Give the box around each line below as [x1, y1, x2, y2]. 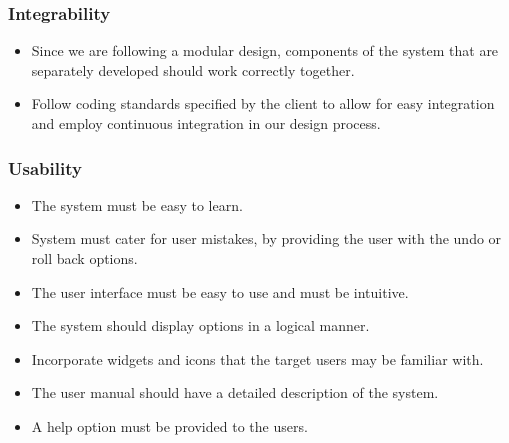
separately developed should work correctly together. [31, 59, 355, 80]
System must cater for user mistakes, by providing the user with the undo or [31, 228, 502, 249]
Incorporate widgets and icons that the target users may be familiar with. [31, 348, 484, 369]
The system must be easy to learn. [31, 194, 243, 215]
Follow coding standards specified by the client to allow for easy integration [31, 93, 495, 114]
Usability [8, 155, 82, 180]
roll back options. [31, 248, 138, 268]
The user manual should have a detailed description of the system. [31, 382, 439, 403]
